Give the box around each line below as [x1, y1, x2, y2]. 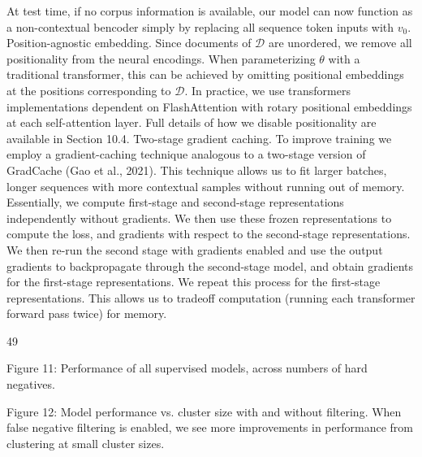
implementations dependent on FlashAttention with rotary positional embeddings [6, 98, 412, 115]
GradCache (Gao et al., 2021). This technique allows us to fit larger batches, [6, 161, 387, 178]
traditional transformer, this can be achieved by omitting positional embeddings [6, 66, 404, 83]
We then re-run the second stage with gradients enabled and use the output [6, 241, 383, 258]
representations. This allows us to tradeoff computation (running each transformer [6, 289, 416, 306]
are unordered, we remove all [268, 34, 412, 51]
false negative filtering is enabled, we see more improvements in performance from [6, 419, 413, 436]
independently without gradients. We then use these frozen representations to [6, 209, 392, 226]
